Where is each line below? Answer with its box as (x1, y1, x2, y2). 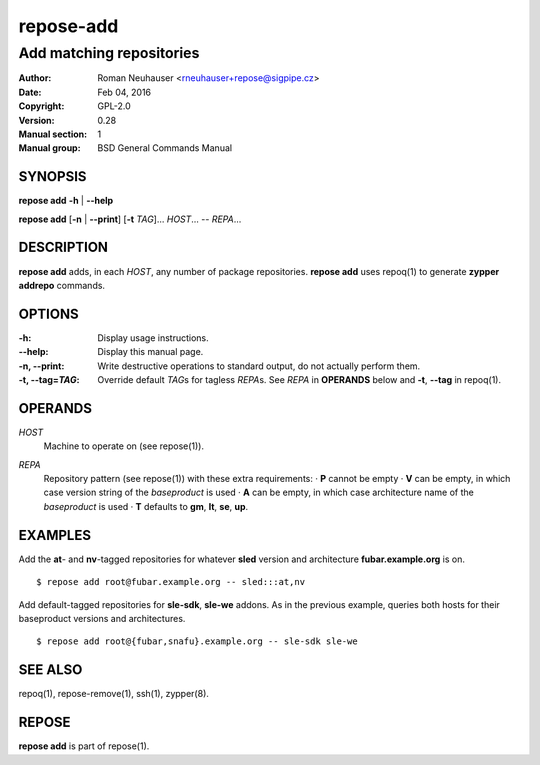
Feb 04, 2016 (97, 86, 152, 98)
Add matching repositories (18, 44, 200, 62)
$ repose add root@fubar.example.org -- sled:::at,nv (36, 576, 305, 588)
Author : (18, 72, 52, 84)
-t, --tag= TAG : (18, 374, 80, 386)
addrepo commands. (18, 279, 105, 291)
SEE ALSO (18, 661, 83, 679)
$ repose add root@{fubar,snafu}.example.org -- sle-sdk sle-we (36, 636, 359, 647)
